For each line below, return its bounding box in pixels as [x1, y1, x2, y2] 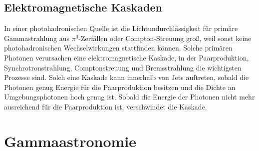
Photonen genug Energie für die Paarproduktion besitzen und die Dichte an [4, 81, 236, 92]
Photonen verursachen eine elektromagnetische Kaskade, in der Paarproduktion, [4, 52, 249, 62]
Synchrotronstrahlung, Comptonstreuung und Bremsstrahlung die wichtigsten [4, 62, 242, 72]
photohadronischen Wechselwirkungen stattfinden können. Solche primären [4, 42, 233, 53]
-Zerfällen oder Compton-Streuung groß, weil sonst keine [78, 32, 252, 43]
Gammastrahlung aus [4, 32, 69, 43]
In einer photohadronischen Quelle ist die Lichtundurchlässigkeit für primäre [4, 23, 238, 33]
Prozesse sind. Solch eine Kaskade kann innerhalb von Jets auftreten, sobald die [4, 72, 249, 82]
